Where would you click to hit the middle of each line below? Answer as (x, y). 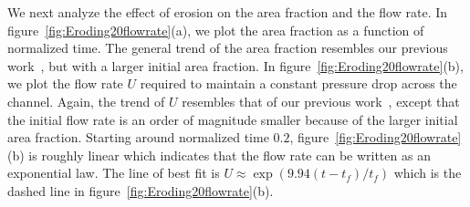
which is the (428, 173)
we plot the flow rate (65, 83)
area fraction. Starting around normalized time (138, 137)
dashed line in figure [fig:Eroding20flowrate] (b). (141, 190)
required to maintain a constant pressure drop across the (298, 83)
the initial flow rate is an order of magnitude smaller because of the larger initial (233, 119)
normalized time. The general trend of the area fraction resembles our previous (228, 48)
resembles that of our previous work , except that (321, 101)
